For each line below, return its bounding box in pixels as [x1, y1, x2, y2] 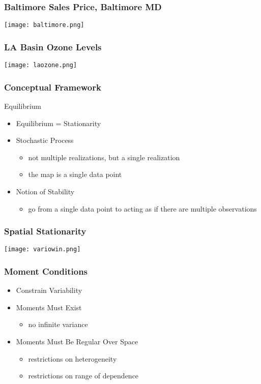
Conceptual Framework [4, 80, 101, 93]
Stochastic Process [16, 135, 74, 145]
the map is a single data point [28, 169, 122, 180]
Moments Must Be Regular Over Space [16, 336, 138, 346]
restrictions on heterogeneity [28, 353, 117, 364]
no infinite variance [28, 319, 88, 330]
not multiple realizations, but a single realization [28, 152, 180, 162]
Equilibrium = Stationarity [16, 117, 101, 128]
